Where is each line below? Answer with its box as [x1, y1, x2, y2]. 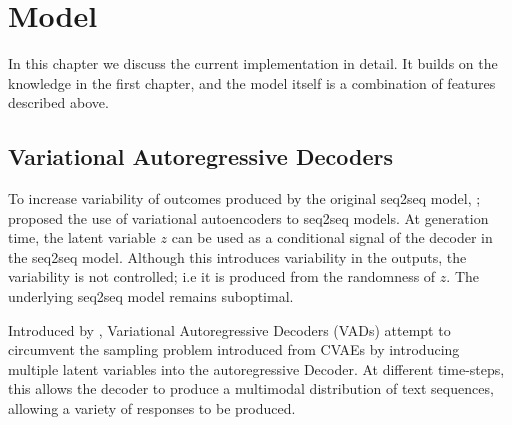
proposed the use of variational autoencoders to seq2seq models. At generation [8, 207, 489, 228]
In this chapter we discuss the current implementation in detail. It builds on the [8, 53, 498, 74]
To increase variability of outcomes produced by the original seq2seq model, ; [8, 188, 481, 209]
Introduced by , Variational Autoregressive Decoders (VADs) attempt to [8, 319, 451, 340]
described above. [8, 92, 109, 113]
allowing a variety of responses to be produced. [8, 398, 296, 419]
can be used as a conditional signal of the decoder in [171, 227, 493, 248]
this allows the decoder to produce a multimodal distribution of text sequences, [8, 378, 494, 399]
